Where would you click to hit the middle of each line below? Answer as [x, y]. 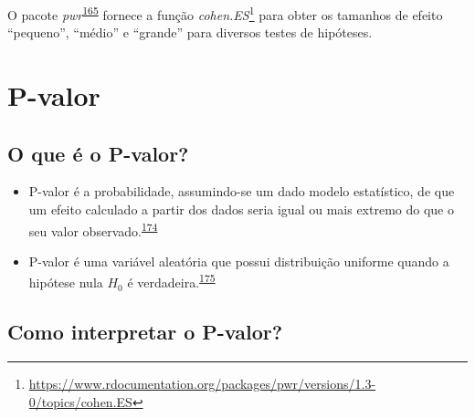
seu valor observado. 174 [93, 229]
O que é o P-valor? [98, 153]
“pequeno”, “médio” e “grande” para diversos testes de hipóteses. [190, 32]
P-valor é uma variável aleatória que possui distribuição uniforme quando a [239, 261]
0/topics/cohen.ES [80, 401]
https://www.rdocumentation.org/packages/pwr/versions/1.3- [202, 383]
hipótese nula [66, 282]
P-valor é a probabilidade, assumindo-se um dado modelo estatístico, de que [242, 191]
